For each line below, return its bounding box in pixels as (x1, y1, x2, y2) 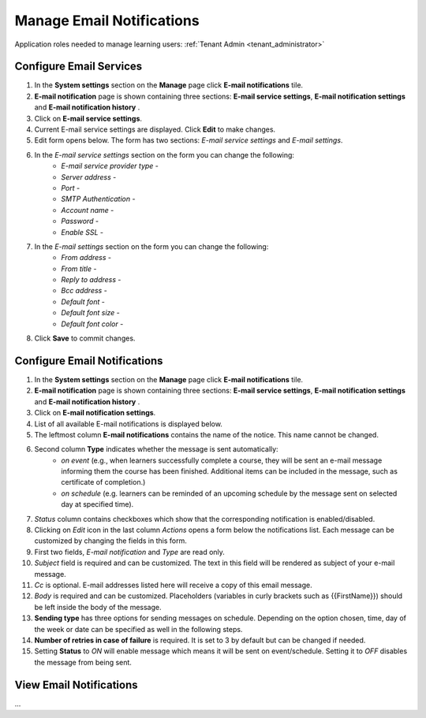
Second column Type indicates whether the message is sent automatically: (34, 445, 279, 454)
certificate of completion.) (61, 478, 146, 487)
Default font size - (61, 308, 120, 318)
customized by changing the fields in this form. (34, 536, 187, 545)
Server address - (61, 172, 117, 181)
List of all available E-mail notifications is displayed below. (34, 419, 222, 429)
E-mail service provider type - (61, 162, 159, 171)
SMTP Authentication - (61, 194, 136, 204)
